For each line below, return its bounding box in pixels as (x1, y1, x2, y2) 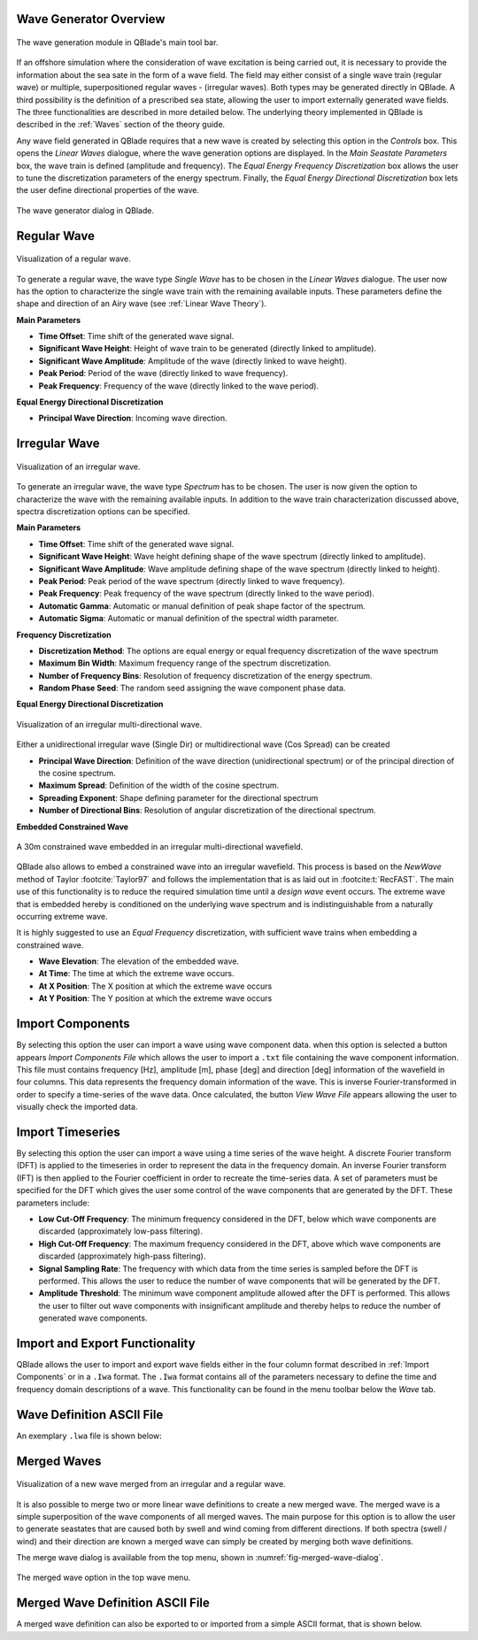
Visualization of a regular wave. (16, 253, 132, 265)
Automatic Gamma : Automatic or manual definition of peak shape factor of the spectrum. (38, 600, 366, 611)
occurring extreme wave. (16, 911, 108, 921)
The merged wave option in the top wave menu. (16, 1572, 191, 1583)
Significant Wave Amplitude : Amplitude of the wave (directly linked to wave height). (38, 355, 347, 366)
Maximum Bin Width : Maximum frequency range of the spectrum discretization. (38, 658, 332, 668)
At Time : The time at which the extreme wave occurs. (38, 968, 235, 979)
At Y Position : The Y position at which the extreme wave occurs (38, 993, 273, 1004)
